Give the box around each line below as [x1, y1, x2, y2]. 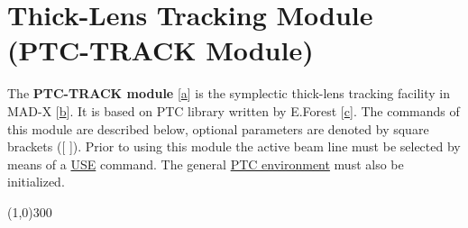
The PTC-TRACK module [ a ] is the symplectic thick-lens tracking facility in [7, 84, 450, 103]
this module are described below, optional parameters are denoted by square [7, 119, 429, 138]
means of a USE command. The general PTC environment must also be [7, 154, 404, 173]
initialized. [7, 172, 65, 191]
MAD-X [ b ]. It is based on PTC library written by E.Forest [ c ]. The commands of [7, 101, 460, 120]
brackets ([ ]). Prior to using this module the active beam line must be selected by [7, 137, 461, 156]
